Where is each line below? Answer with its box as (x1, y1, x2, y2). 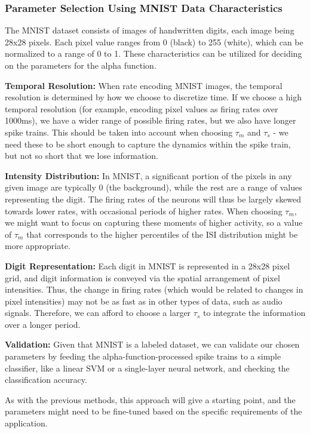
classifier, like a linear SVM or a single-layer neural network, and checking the (5, 361, 290, 374)
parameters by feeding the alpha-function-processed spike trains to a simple (5, 350, 281, 363)
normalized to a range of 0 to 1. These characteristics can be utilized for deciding (5, 47, 302, 60)
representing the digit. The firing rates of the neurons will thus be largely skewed (5, 192, 302, 205)
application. (5, 417, 48, 429)
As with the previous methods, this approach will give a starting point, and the (5, 393, 296, 406)
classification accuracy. (5, 373, 87, 386)
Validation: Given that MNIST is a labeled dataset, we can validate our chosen (5, 338, 300, 351)
